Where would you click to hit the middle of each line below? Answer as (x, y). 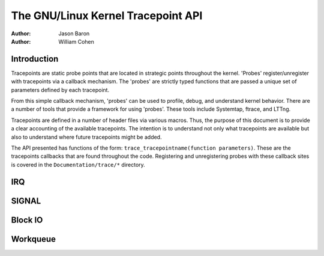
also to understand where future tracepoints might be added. (86, 137)
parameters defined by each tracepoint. (60, 90)
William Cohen (76, 41)
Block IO (27, 220)
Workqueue (34, 239)
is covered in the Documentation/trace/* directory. (78, 164)
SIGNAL (26, 201)
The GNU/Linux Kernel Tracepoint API (107, 16)
